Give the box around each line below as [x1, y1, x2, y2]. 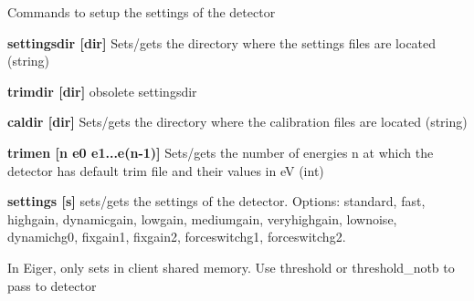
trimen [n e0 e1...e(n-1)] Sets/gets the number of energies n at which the [7, 142, 434, 161]
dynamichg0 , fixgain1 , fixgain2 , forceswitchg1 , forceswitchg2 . [7, 227, 346, 246]
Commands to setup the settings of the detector [7, 3, 276, 21]
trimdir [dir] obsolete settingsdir [7, 81, 197, 100]
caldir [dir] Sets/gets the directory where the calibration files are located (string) [7, 112, 468, 131]
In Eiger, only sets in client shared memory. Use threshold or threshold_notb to [7, 257, 455, 276]
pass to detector [7, 275, 97, 295]
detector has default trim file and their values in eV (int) [7, 161, 324, 180]
